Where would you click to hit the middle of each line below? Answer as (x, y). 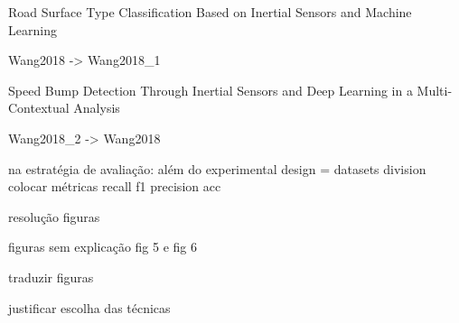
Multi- (435, 90)
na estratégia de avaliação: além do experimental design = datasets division (217, 168)
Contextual (39, 108)
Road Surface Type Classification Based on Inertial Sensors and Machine (210, 12)
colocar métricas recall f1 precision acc (115, 186)
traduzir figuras (51, 277)
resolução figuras (54, 216)
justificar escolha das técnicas (89, 307)
